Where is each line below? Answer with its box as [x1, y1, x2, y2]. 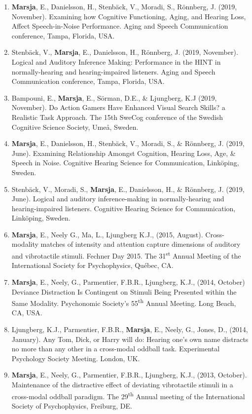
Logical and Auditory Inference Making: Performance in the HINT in [11, 56, 221, 67]
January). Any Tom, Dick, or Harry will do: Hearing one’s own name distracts [11, 334, 249, 344]
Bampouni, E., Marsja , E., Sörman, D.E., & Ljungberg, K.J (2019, [11, 92, 217, 103]
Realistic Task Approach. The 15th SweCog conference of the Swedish [11, 112, 223, 122]
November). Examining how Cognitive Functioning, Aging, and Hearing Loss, [11, 11, 246, 21]
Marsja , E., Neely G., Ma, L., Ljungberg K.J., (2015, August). [11, 229, 203, 239]
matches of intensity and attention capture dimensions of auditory [40, 239, 241, 249]
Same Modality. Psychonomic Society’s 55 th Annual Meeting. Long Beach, [11, 297, 236, 308]
